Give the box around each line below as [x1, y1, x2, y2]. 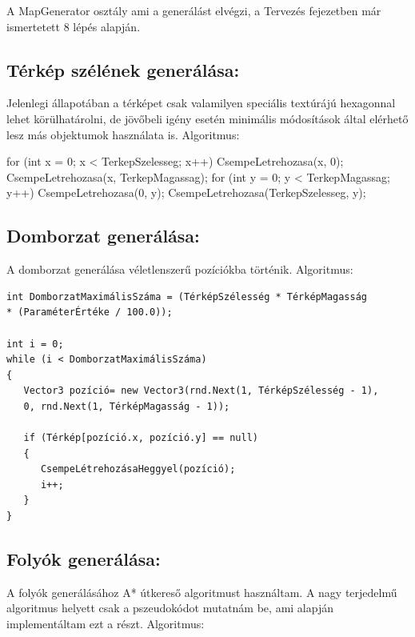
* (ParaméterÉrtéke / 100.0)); [6, 306, 173, 318]
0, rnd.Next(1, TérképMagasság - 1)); [23, 400, 230, 412]
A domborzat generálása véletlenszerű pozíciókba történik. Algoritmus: [6, 261, 353, 278]
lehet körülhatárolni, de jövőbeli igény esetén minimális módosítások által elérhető [6, 110, 409, 126]
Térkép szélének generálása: [6, 57, 240, 82]
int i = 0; [6, 338, 64, 350]
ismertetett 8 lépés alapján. [6, 18, 141, 34]
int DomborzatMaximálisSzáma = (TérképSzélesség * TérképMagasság [6, 290, 368, 302]
